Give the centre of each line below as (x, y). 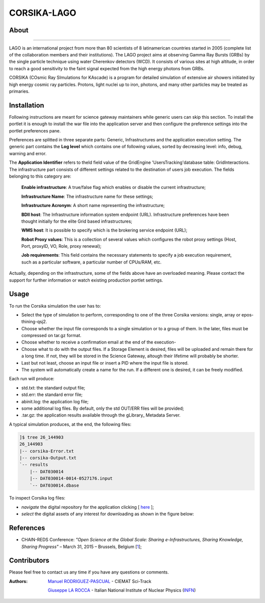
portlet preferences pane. (35, 131)
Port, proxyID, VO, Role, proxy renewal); (61, 246)
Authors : (18, 581)
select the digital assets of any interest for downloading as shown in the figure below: (108, 514)
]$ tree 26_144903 (41, 437)
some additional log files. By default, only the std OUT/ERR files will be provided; (103, 408)
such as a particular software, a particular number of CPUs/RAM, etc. (92, 262)
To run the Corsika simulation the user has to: (55, 306)
